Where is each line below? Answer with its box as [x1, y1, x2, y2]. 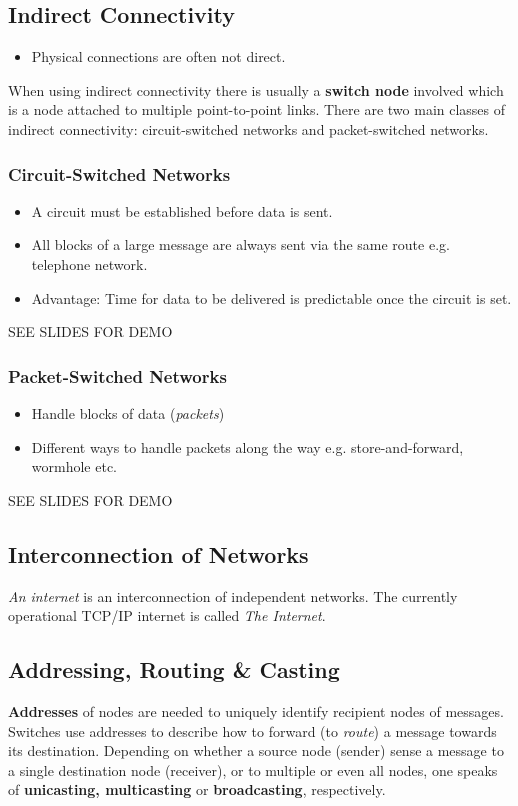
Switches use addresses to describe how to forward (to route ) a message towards [8, 720, 497, 741]
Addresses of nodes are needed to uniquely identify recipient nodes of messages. [8, 700, 504, 721]
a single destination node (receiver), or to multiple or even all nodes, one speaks [8, 759, 498, 780]
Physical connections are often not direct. [31, 46, 286, 67]
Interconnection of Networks [8, 538, 309, 569]
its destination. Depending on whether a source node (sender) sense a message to [8, 740, 504, 761]
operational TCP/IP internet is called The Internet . [8, 605, 326, 626]
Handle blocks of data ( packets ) [31, 402, 225, 423]
